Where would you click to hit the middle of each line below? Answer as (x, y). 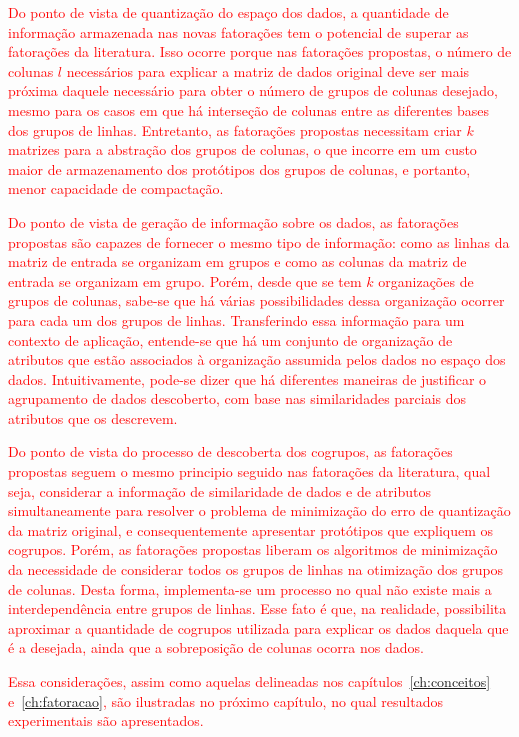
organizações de (426, 280)
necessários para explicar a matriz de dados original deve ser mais (268, 70)
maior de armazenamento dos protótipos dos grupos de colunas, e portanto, (239, 168)
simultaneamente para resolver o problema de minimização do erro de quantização (259, 510)
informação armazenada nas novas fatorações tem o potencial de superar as (238, 31)
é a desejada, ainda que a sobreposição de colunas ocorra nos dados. (216, 647)
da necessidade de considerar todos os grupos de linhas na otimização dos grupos (256, 569)
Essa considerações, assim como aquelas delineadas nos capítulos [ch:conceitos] (249, 681)
